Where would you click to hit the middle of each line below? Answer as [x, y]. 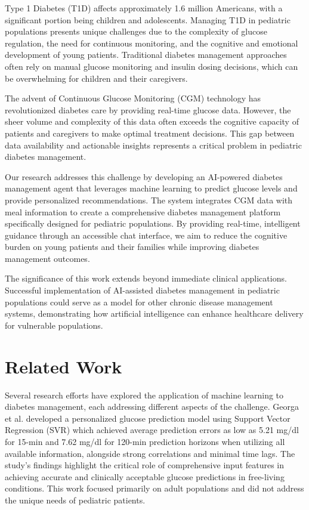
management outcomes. [47, 258]
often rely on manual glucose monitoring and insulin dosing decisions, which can [152, 66]
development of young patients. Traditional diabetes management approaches [146, 55]
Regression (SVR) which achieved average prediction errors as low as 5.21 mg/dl [152, 430]
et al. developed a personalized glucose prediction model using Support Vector [148, 418]
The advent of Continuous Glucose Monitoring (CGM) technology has [133, 98]
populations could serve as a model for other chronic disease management [139, 302]
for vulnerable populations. [54, 325]
